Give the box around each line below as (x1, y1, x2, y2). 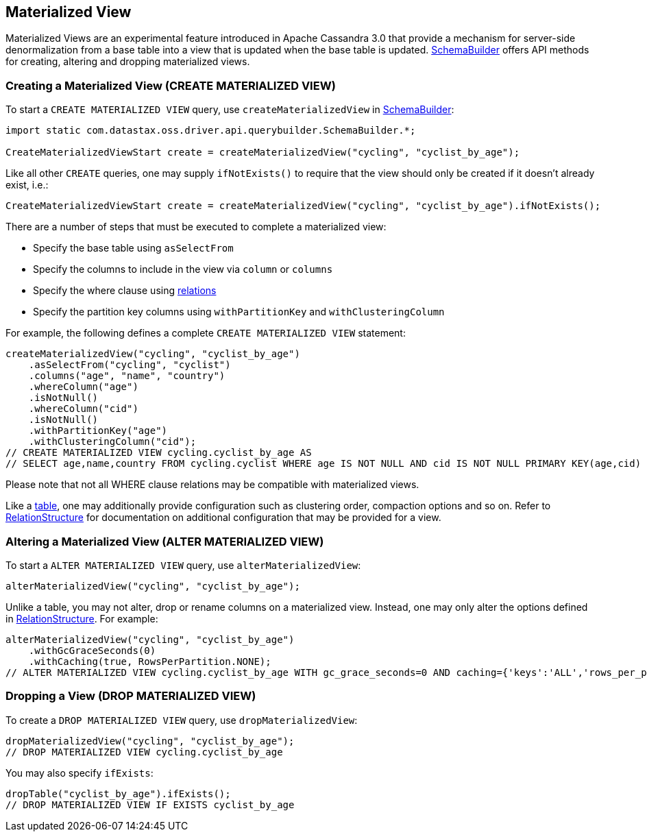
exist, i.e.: (5, 179, 49, 191)
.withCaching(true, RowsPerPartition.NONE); (28, 655, 271, 667)
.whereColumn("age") (28, 381, 138, 393)
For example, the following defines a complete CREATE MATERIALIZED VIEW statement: (5, 327, 406, 339)
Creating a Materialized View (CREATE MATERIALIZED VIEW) (5, 78, 336, 93)
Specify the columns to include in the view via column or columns (33, 263, 333, 276)
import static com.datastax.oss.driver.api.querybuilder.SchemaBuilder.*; (5, 125, 416, 136)
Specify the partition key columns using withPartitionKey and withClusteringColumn (33, 306, 445, 318)
